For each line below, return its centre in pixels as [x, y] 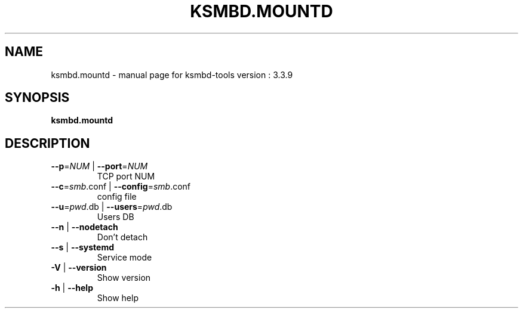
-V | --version [79, 268]
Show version [124, 278]
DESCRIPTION [47, 143]
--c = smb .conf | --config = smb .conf [121, 187]
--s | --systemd [83, 247]
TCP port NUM [126, 176]
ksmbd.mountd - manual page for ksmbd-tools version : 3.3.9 [172, 75]
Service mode [124, 258]
